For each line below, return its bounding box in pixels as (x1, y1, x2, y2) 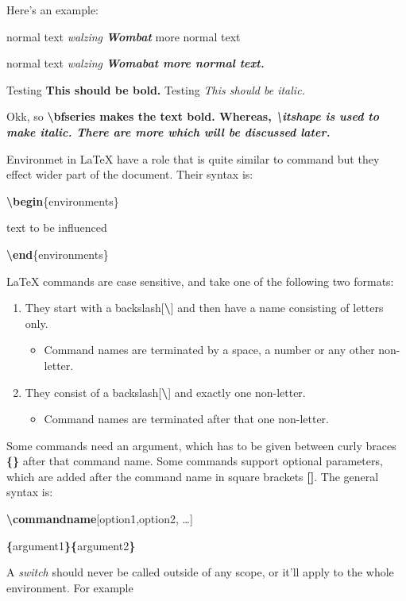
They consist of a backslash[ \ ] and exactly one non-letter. (25, 383, 306, 400)
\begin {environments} (6, 192, 119, 209)
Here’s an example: (6, 2, 99, 17)
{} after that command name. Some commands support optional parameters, (6, 453, 383, 469)
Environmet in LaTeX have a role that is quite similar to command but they (6, 150, 380, 167)
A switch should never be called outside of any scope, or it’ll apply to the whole (6, 564, 394, 580)
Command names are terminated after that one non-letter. (44, 410, 329, 427)
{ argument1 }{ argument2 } (6, 537, 136, 553)
